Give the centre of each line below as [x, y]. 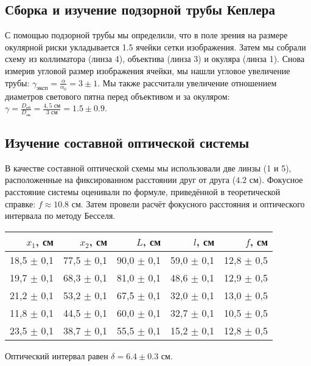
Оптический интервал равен [57, 355]
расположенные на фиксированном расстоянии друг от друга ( [121, 180]
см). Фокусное [276, 180]
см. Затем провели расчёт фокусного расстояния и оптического [188, 203]
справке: [20, 203]
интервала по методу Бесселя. [60, 216]
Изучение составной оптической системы [127, 143]
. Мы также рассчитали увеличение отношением [187, 82]
